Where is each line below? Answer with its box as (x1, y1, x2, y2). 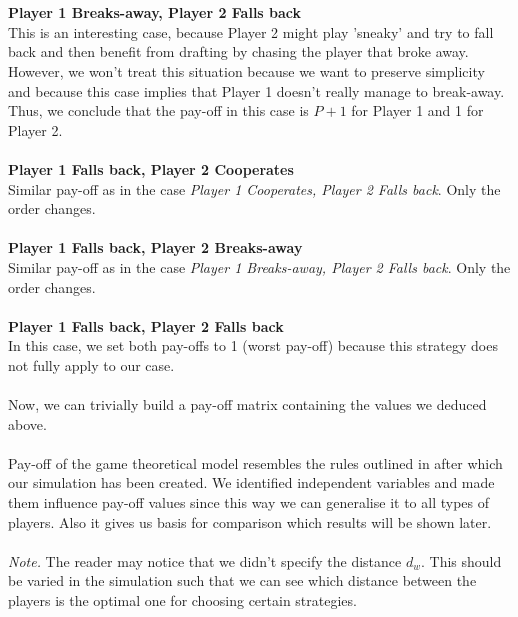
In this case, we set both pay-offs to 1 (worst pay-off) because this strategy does (8, 335, 498, 356)
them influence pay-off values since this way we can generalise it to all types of (8, 492, 490, 513)
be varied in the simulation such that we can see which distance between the (8, 570, 477, 591)
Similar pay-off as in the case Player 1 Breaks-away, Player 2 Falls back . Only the (8, 256, 511, 277)
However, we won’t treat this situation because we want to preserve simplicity (8, 60, 485, 81)
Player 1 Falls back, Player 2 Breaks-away (8, 237, 303, 258)
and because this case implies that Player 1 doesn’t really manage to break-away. (8, 80, 505, 101)
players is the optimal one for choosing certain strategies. (8, 590, 357, 610)
